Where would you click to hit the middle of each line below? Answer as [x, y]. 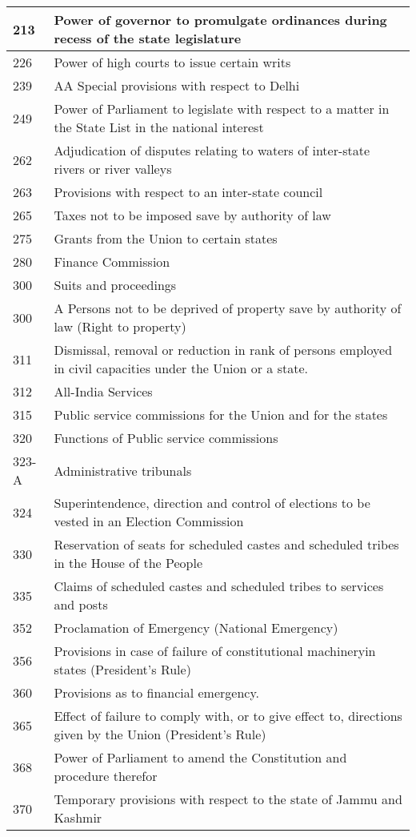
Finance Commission [112, 262]
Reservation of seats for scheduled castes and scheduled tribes [226, 544]
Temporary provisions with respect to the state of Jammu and [228, 799]
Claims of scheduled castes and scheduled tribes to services [219, 586]
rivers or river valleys [113, 169]
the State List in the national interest [159, 127]
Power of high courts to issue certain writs [172, 62]
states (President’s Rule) [122, 669]
